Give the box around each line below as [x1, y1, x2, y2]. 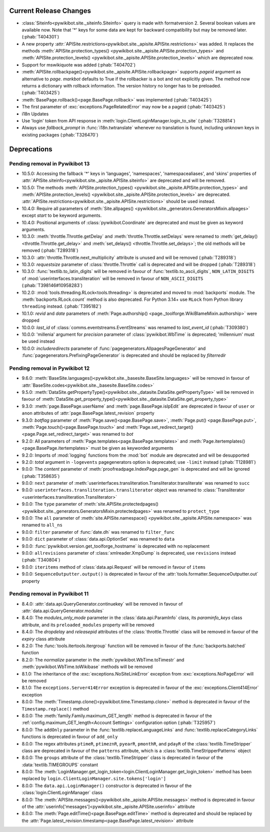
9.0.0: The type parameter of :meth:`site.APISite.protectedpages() [21, 501, 158, 507]
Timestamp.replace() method [21, 706, 89, 712]
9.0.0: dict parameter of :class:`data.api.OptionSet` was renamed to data [21, 536, 175, 542]
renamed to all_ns [21, 522, 62, 528]
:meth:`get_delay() [220, 233, 258, 239]
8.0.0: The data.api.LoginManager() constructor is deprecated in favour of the [21, 783, 192, 789]
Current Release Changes [9, 6, 91, 15]
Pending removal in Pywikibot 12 [9, 365, 90, 372]
